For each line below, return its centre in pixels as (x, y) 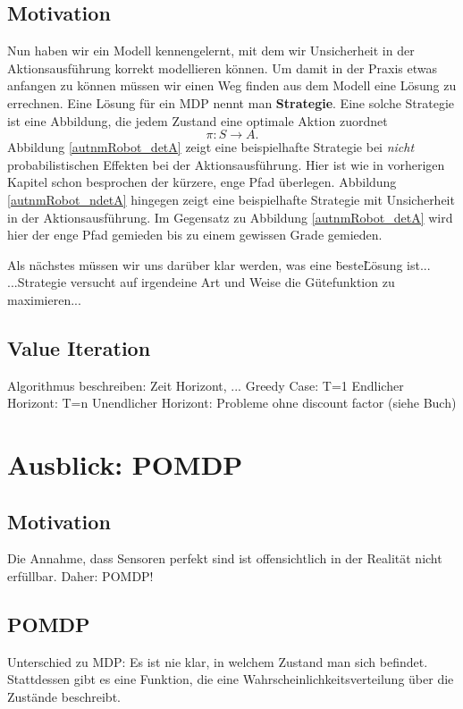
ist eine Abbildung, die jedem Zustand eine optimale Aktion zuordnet (198, 120)
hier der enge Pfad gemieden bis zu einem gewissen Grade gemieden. (195, 235)
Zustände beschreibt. (64, 697)
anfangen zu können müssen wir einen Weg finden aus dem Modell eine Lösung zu (232, 85)
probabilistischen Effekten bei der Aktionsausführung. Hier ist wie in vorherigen (226, 164)
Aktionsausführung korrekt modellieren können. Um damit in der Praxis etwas (223, 68)
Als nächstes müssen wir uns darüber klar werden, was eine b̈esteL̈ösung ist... (219, 264)
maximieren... (44, 299)
